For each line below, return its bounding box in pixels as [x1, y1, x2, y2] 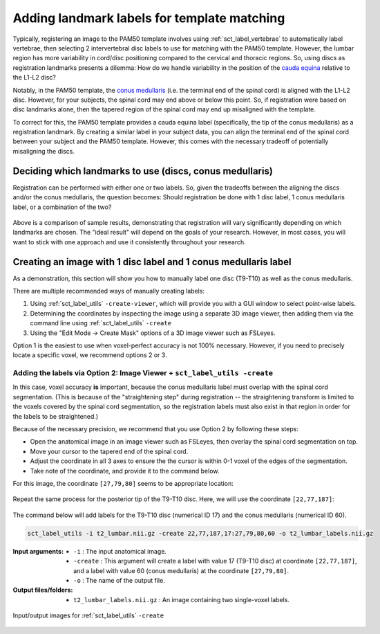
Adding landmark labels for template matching [12, 10, 285, 26]
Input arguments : [12, 547, 64, 555]
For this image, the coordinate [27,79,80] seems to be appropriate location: [12, 480, 234, 487]
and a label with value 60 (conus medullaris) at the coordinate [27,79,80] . [73, 566, 289, 574]
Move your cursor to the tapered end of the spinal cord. [30, 447, 189, 455]
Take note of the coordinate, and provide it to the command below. [30, 467, 220, 475]
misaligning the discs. [12, 147, 75, 155]
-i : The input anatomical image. [73, 547, 167, 555]
